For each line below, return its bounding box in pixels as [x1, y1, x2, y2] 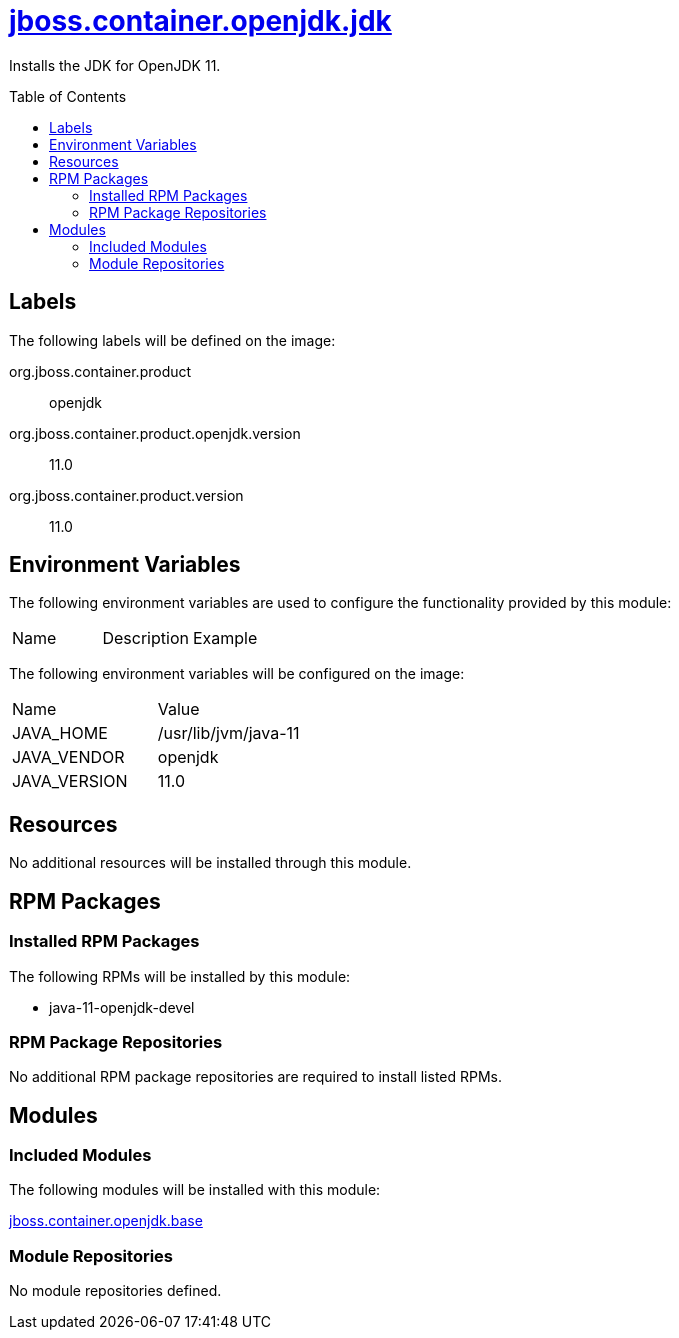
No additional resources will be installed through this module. [9, 854, 412, 872]
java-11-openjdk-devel [49, 998, 195, 1016]
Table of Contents [9, 87, 127, 105]
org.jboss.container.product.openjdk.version [9, 424, 301, 442]
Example [192, 628, 258, 649]
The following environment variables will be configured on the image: [9, 665, 465, 683]
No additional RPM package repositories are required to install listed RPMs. [9, 1068, 503, 1086]
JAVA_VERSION [12, 771, 128, 792]
